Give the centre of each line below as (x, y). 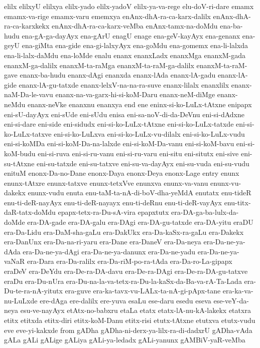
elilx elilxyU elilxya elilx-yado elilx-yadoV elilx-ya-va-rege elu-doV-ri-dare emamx (129, 6)
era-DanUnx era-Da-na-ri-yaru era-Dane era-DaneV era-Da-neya (103, 242)
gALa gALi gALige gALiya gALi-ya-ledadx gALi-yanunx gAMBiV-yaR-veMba (125, 340)
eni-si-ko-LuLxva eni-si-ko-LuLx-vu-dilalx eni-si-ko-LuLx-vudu (149, 133)
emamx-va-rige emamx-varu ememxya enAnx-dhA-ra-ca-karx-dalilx (107, 16)
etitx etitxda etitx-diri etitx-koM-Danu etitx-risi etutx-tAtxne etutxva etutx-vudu (130, 320)
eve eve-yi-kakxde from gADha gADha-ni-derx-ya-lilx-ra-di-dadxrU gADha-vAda (128, 330)
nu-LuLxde (21, 300)
